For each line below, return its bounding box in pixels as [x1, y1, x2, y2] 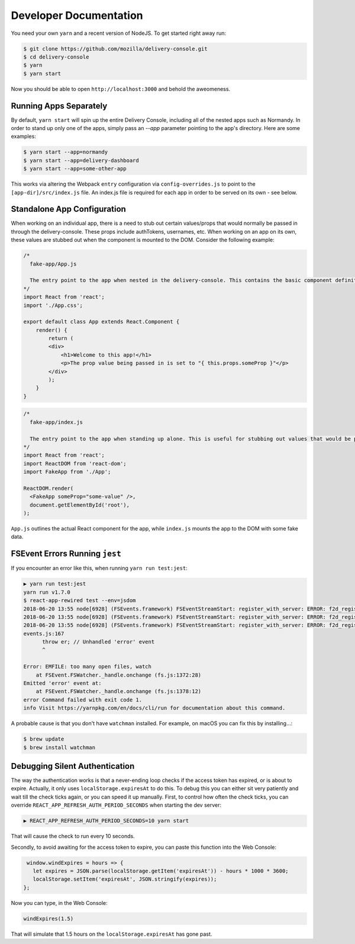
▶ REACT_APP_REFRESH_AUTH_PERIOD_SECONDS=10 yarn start [23, 817, 189, 825]
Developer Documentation [11, 9, 143, 22]
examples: [11, 133, 37, 140]
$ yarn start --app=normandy [23, 148, 108, 156]
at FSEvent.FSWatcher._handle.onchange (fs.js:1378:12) [35, 688, 202, 695]
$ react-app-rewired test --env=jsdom [23, 597, 136, 604]
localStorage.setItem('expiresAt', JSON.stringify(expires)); [33, 876, 217, 882]
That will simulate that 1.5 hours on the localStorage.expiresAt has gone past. [11, 930, 212, 937]
